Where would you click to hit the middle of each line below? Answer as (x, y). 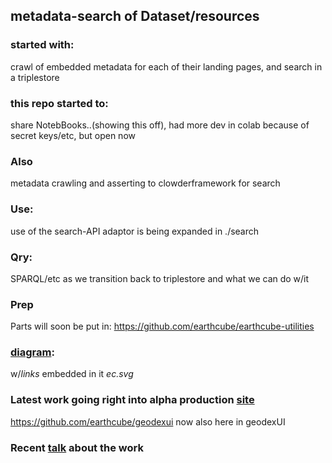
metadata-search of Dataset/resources (135, 16)
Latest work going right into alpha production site (132, 400)
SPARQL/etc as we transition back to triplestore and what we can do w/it (160, 278)
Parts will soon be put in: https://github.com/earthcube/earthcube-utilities (162, 326)
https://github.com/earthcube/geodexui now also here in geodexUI (148, 421)
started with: (42, 45)
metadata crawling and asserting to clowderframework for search (145, 183)
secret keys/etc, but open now (73, 135)
